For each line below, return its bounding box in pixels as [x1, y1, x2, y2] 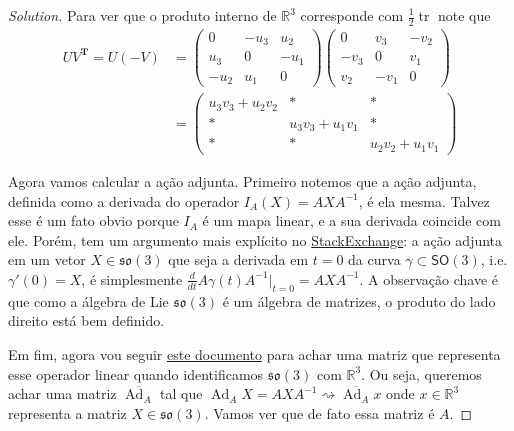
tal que [160, 383, 203, 404]
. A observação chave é [359, 268, 498, 289]
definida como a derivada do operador [8, 190, 240, 211]
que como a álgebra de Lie [8, 290, 169, 311]
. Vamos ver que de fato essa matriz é [204, 402, 435, 423]
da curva [348, 249, 401, 270]
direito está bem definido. [8, 310, 165, 331]
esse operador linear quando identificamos [8, 363, 264, 384]
